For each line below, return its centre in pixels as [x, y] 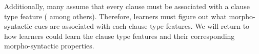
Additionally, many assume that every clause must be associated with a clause [127, 6]
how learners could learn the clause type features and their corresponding [119, 36]
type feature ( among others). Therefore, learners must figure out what [115, 16]
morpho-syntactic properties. [49, 46]
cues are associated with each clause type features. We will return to [142, 26]
